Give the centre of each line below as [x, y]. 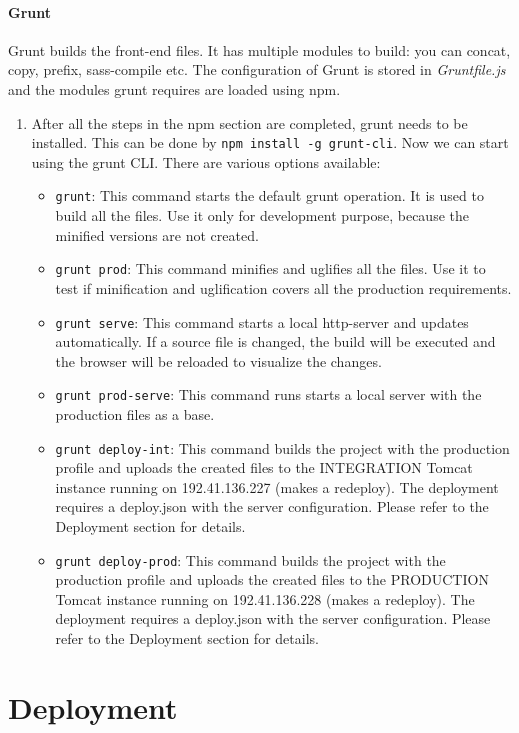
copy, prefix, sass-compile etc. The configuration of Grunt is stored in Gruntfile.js [257, 69]
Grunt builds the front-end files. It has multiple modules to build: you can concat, [259, 49]
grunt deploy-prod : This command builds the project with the [250, 559]
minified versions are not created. [157, 234]
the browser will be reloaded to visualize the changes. [218, 360]
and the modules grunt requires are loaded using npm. [174, 88]
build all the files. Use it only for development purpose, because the [262, 215]
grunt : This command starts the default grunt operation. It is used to [269, 195]
